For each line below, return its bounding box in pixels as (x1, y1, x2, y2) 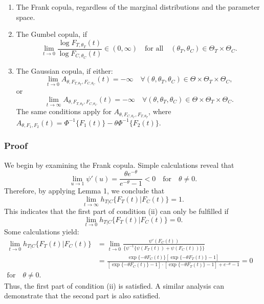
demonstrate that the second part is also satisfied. (4, 290, 161, 301)
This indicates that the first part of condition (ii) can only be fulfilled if (4, 206, 229, 216)
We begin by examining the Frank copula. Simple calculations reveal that (4, 159, 234, 170)
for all (145, 45, 164, 53)
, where (148, 106, 171, 117)
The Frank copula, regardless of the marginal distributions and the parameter (16, 2, 260, 12)
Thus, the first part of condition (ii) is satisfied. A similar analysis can (4, 280, 225, 291)
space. (16, 11, 35, 22)
